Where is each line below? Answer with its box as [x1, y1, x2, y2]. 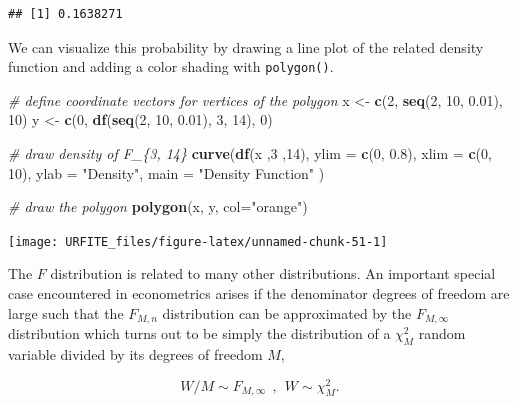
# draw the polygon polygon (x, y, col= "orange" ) [8, 196, 308, 217]
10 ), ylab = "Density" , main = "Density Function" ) [8, 162, 325, 183]
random [418, 323, 466, 344]
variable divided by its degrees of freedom [8, 343, 263, 364]
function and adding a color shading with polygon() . [8, 56, 334, 77]
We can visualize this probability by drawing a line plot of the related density [8, 36, 484, 57]
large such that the [8, 302, 124, 323]
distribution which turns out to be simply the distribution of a [8, 323, 391, 344]
